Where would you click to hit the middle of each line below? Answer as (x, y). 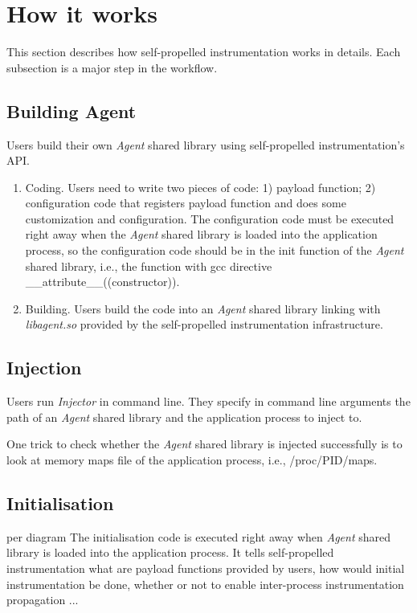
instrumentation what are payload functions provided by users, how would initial (206, 568)
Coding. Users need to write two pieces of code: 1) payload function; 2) (200, 187)
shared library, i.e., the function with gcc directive (149, 266)
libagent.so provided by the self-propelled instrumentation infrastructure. (204, 324)
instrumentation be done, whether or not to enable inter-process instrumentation (205, 584)
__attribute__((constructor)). (102, 282)
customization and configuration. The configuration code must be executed (210, 218)
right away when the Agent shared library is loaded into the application (201, 234)
